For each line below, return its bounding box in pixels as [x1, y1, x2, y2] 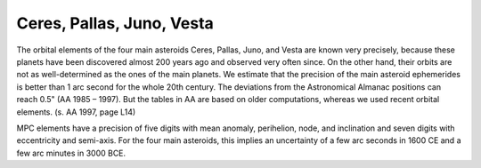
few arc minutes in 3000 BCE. [16, 148, 126, 158]
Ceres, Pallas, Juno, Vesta [16, 13, 214, 33]
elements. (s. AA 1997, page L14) [16, 107, 136, 117]
